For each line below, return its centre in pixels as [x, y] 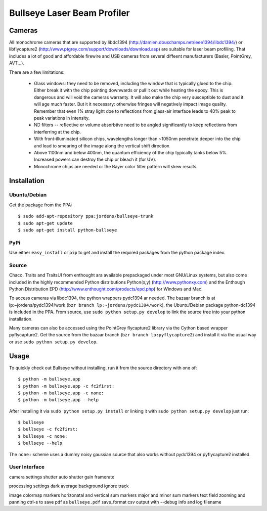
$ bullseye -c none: [43, 436]
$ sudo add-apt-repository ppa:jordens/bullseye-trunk [86, 216]
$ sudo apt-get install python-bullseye [67, 230]
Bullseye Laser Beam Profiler [69, 13]
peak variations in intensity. [62, 118]
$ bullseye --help [40, 443]
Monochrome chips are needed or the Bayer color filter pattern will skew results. [116, 166]
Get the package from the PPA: [41, 205]
